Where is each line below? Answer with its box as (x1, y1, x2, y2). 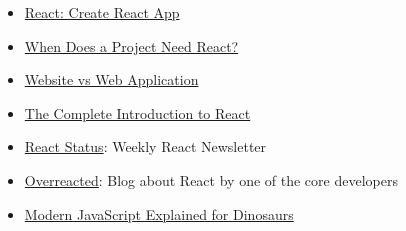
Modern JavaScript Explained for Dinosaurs (24, 203, 294, 224)
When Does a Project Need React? (24, 35, 239, 56)
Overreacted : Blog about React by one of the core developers (24, 169, 398, 190)
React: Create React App (24, 2, 180, 22)
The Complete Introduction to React (24, 102, 251, 123)
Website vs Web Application (24, 69, 199, 90)
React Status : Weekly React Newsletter (24, 136, 267, 157)
